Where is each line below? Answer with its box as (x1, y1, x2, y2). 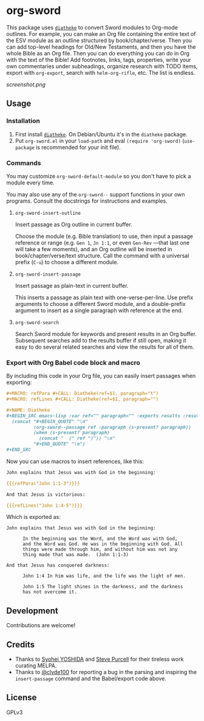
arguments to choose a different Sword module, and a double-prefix (15, 300, 186, 307)
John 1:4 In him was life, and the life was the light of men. (22, 573, 186, 579)
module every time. (6, 179, 55, 186)
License (6, 692, 37, 703)
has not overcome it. (22, 589, 78, 595)
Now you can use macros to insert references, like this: (6, 458, 144, 465)
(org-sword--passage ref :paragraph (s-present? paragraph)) (33, 424, 191, 430)
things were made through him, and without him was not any (22, 546, 178, 552)
